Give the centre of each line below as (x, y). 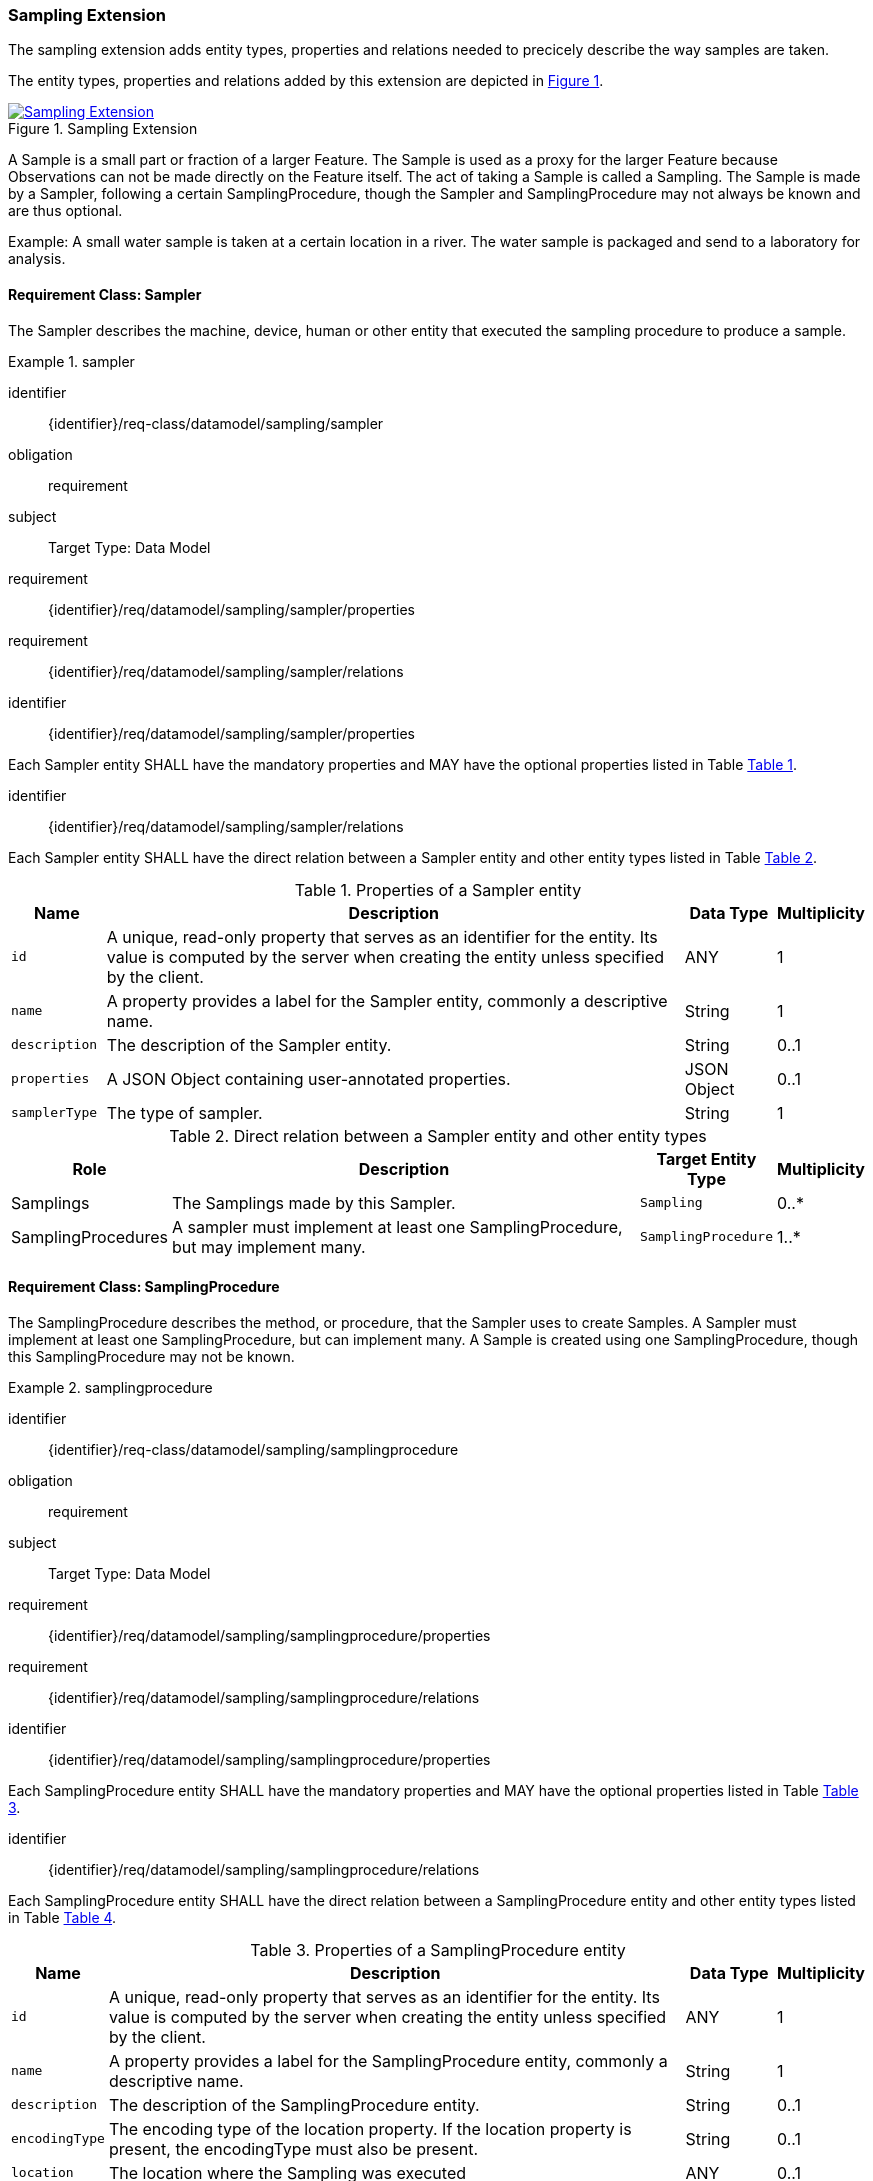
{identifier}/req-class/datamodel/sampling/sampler (216, 423)
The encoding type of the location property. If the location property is (370, 2128)
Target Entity (706, 1158)
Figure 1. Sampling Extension (103, 129)
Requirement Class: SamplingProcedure (144, 1287)
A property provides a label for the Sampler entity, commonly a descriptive (387, 1000)
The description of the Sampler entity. (249, 1044)
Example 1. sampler (71, 361)
